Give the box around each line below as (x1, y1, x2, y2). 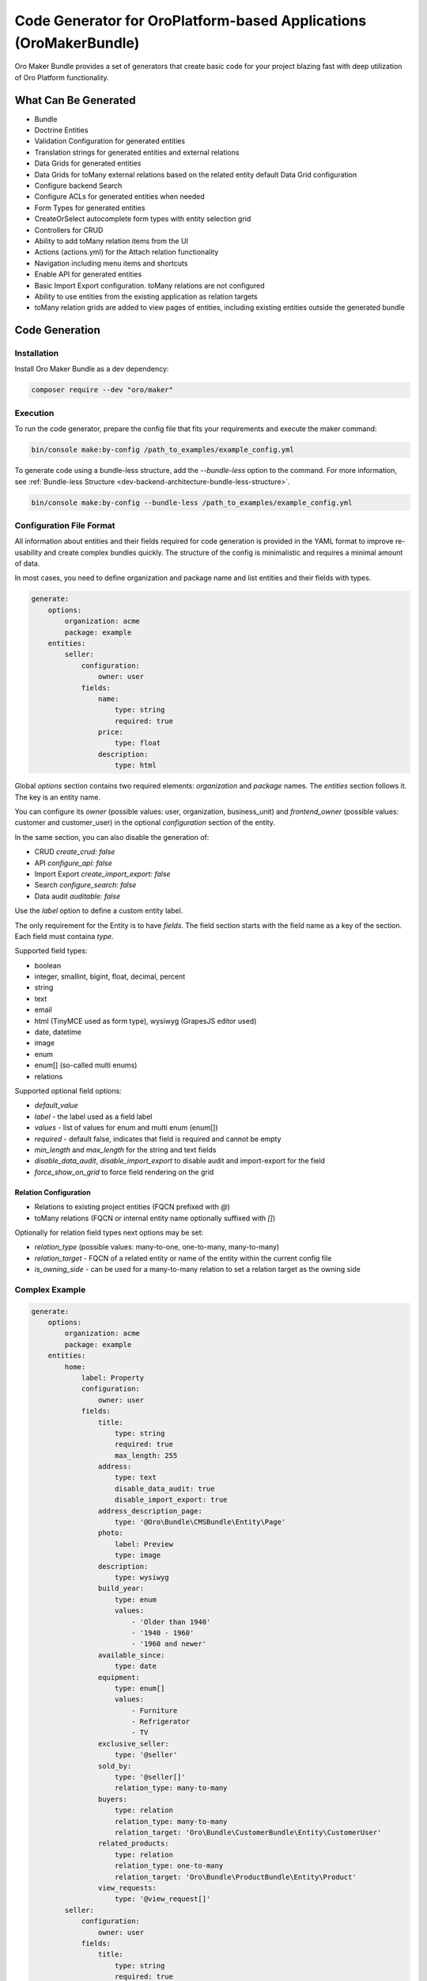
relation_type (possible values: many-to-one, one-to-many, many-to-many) (34, 1242, 280, 1252)
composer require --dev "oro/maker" (31, 385, 174, 395)
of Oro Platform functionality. (14, 72, 110, 82)
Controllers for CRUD (34, 225, 104, 235)
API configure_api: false (34, 858, 112, 868)
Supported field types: (14, 946, 88, 956)
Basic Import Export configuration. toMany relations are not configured (34, 281, 265, 290)
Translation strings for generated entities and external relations (34, 147, 240, 157)
